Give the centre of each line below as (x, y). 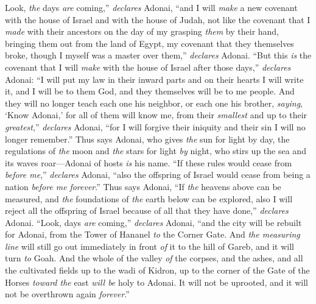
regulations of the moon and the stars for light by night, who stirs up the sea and (156, 151)
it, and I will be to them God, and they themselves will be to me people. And (150, 91)
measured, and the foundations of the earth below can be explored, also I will (149, 198)
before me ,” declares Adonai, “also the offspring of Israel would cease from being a (158, 175)
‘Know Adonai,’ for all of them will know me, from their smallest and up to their (156, 115)
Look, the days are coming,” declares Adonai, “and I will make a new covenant (151, 7)
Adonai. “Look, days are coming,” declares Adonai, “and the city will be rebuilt (153, 222)
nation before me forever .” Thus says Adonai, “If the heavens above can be (143, 186)
